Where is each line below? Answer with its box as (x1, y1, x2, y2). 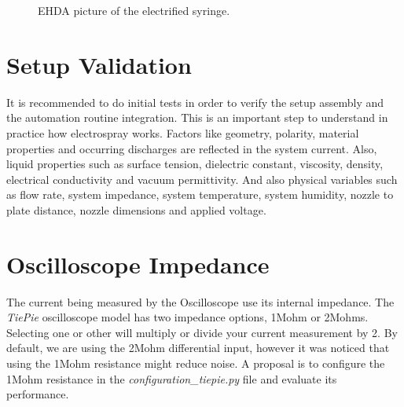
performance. (6, 386, 69, 402)
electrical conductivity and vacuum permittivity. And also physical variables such (6, 170, 398, 187)
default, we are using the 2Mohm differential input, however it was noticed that (6, 339, 390, 356)
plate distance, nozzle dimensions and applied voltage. (6, 201, 266, 218)
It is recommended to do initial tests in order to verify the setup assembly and (6, 93, 384, 110)
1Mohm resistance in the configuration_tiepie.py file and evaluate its (6, 370, 337, 387)
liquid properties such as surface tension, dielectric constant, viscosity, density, (6, 156, 384, 172)
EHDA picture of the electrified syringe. (38, 2, 230, 18)
